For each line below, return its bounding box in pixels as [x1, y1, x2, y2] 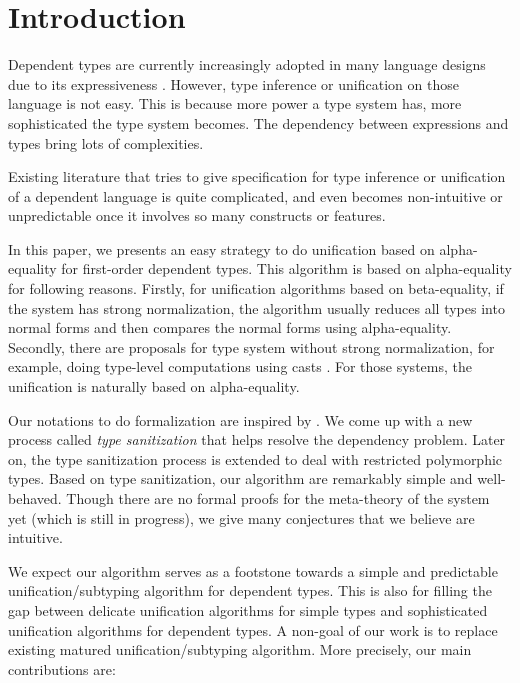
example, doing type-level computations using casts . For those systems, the [8, 356, 472, 377]
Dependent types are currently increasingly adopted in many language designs [8, 54, 486, 75]
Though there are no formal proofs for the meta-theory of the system [66, 488, 490, 508]
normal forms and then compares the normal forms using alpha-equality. [8, 317, 452, 338]
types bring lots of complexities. [8, 132, 204, 153]
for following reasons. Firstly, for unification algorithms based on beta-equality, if [8, 278, 504, 299]
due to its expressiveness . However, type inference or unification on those [8, 73, 459, 94]
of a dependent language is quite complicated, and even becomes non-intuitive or [8, 185, 503, 206]
